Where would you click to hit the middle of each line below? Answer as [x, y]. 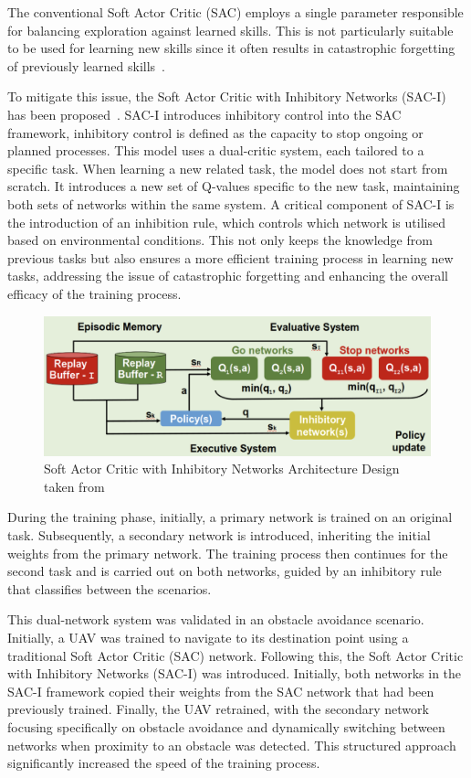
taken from [74, 486]
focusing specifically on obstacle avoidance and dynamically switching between [226, 727]
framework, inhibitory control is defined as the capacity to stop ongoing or [215, 132]
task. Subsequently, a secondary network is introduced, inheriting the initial [219, 535]
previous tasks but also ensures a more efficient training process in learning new [230, 257]
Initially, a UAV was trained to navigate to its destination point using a [208, 638]
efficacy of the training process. [94, 293]
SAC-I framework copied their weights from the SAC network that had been [221, 691]
